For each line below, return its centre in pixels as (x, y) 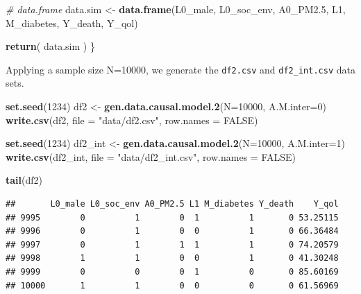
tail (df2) (24, 180)
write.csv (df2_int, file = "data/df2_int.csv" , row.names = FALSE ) (151, 156)
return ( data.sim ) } (50, 46)
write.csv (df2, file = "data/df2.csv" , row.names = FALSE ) (132, 120)
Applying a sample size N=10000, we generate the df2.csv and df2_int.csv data (180, 69)
